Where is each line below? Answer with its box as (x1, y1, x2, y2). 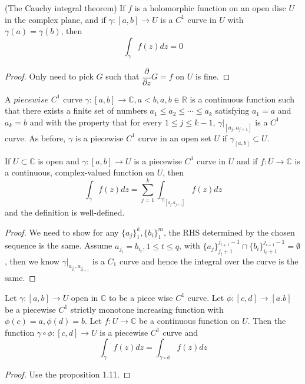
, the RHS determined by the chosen (163, 226, 295, 238)
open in (71, 291, 98, 303)
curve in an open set (138, 131, 211, 144)
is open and (38, 154, 79, 167)
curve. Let (187, 291, 224, 303)
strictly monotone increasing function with (70, 303, 224, 315)
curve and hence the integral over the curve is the (119, 254, 299, 267)
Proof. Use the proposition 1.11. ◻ (5, 368, 131, 380)
